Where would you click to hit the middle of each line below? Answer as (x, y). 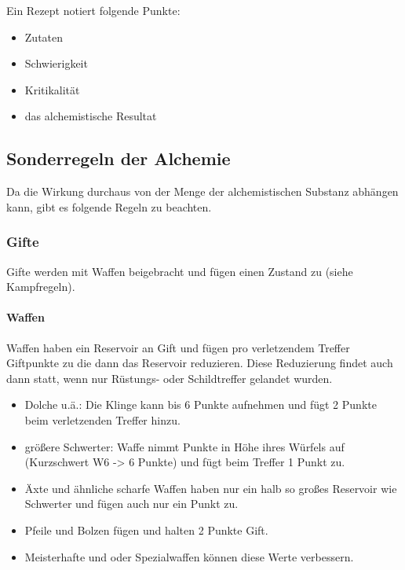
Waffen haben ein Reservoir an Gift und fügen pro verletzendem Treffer (178, 347)
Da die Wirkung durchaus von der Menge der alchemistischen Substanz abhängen (202, 191)
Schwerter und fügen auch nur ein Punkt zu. (131, 504)
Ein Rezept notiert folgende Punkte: (93, 10)
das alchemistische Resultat (91, 116)
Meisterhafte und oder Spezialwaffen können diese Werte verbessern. (189, 556)
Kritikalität (52, 89)
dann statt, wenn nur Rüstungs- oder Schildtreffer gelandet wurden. (170, 378)
